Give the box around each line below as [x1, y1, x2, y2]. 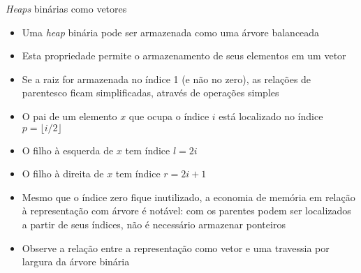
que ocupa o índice [128, 108, 209, 123]
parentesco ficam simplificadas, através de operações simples [22, 85, 279, 100]
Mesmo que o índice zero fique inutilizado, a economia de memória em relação [22, 189, 355, 204]
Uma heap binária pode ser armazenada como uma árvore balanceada [22, 24, 320, 39]
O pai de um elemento [22, 108, 117, 123]
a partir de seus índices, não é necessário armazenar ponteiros [22, 216, 286, 231]
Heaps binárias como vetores [6, 1, 127, 15]
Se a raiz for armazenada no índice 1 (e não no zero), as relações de [22, 71, 311, 86]
